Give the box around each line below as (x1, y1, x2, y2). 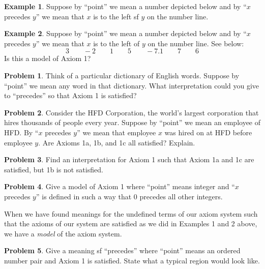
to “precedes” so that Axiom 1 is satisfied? (4, 90, 137, 101)
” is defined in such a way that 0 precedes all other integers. (36, 191, 223, 201)
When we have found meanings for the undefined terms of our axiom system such (4, 208, 258, 219)
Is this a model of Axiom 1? (4, 53, 91, 64)
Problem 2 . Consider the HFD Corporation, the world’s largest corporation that (4, 107, 259, 117)
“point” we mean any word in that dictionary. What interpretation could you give (4, 80, 259, 91)
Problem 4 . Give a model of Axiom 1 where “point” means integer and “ (4, 181, 235, 192)
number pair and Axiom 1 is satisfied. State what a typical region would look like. (4, 255, 260, 265)
